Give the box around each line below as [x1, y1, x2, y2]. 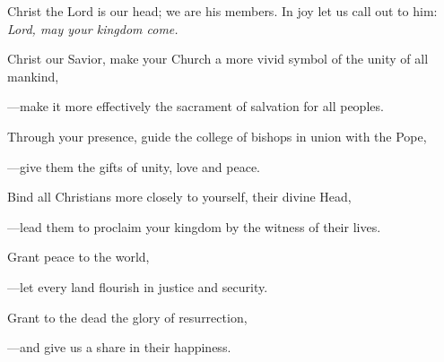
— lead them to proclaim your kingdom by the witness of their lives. [7, 217, 381, 236]
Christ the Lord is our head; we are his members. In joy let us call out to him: [7, 2, 438, 20]
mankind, [7, 66, 59, 85]
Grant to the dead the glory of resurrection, [7, 307, 248, 326]
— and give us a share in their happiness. [7, 338, 231, 357]
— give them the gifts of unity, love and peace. [7, 157, 261, 176]
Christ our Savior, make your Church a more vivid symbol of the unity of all [7, 49, 429, 68]
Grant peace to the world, [7, 247, 150, 266]
